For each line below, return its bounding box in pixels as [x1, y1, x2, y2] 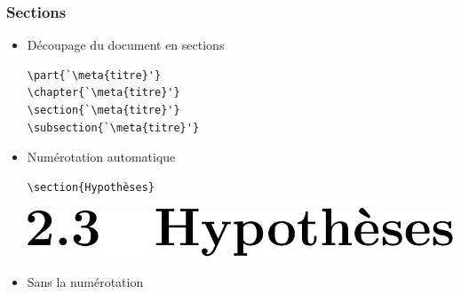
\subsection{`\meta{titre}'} [27, 121, 200, 134]
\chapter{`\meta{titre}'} [27, 86, 180, 99]
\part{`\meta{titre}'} [27, 68, 162, 82]
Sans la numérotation [27, 272, 144, 290]
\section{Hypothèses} [27, 180, 155, 194]
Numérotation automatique [27, 147, 176, 166]
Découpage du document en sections [27, 36, 225, 54]
